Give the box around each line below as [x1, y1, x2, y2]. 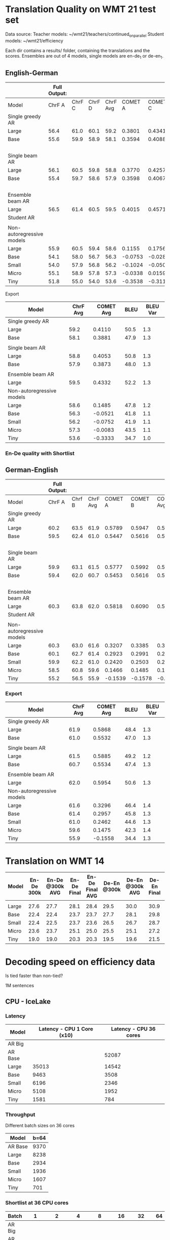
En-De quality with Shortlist [5, 450, 75, 457]
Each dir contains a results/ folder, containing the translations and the [5, 47, 150, 54]
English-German [5, 68, 58, 77]
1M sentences [5, 983, 34, 989]
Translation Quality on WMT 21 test [5, 4, 156, 15]
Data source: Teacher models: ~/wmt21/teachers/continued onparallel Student [5, 31, 164, 38]
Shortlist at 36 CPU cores [5, 1200, 69, 1207]
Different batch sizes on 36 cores [5, 1123, 75, 1129]
